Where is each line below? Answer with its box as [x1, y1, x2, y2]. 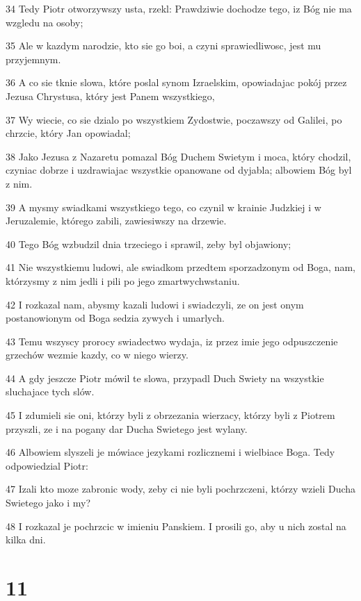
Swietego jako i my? [6, 495, 91, 510]
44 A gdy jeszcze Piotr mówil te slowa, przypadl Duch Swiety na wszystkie [6, 370, 324, 385]
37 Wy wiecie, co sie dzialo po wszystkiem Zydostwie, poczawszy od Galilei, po [6, 112, 342, 126]
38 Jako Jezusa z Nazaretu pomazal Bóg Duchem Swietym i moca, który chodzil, [6, 149, 351, 163]
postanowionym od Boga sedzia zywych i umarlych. [6, 311, 225, 325]
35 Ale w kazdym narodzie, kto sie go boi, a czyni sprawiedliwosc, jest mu [6, 38, 321, 53]
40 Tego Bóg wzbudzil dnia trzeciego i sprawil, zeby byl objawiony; [6, 236, 291, 251]
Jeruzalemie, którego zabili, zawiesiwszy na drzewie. [6, 213, 227, 228]
